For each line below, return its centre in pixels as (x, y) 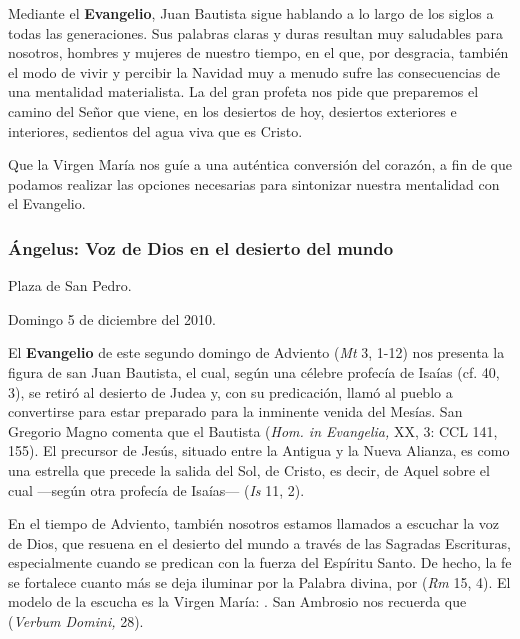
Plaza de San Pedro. (70, 285)
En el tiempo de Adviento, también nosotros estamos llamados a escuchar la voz (254, 523)
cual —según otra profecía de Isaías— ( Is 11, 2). (156, 489)
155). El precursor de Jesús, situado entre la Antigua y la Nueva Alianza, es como (259, 450)
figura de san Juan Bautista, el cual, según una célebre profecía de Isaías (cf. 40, (254, 371)
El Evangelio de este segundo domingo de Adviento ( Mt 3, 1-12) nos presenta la (256, 352)
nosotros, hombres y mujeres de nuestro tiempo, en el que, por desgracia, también (258, 52)
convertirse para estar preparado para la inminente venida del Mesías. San (235, 411)
